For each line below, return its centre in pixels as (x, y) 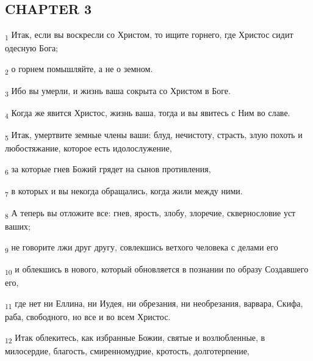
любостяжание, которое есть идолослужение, (88, 148)
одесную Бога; (31, 48)
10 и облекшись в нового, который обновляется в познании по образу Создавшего (157, 270)
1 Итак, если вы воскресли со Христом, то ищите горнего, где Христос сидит (149, 35)
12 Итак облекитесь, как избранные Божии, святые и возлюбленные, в (135, 338)
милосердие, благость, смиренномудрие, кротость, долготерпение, (127, 350)
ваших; (18, 226)
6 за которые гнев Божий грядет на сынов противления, (108, 170)
